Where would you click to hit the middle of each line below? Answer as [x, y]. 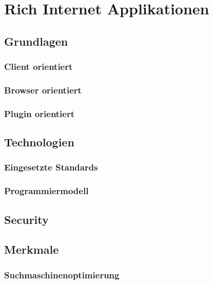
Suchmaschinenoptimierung [62, 274]
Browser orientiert [43, 90]
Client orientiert [38, 67]
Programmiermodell [46, 191]
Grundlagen [36, 41]
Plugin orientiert [40, 113]
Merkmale [32, 249]
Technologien [39, 142]
